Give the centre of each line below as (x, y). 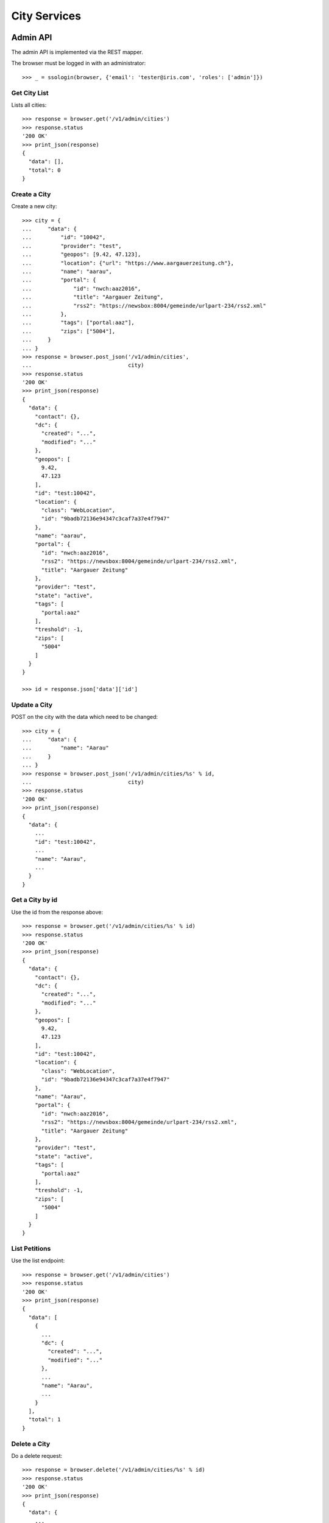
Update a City (32, 705)
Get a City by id (34, 900)
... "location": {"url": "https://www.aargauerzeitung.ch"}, (128, 263)
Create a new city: (34, 207)
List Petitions (31, 1249)
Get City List (30, 93)
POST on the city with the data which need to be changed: (85, 717)
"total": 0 (44, 170)
